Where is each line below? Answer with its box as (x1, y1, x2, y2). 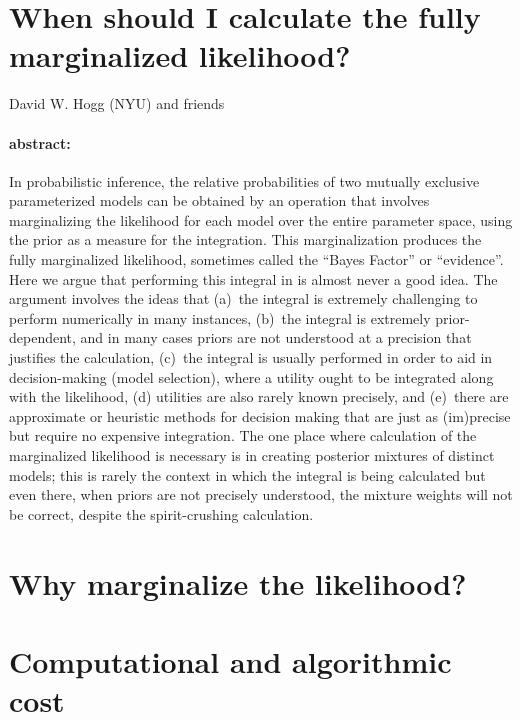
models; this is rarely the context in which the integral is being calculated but (9, 464, 486, 485)
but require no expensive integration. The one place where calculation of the (9, 425, 477, 446)
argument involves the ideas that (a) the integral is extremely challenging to (9, 288, 478, 309)
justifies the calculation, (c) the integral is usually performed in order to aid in (9, 347, 493, 368)
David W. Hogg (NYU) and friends (9, 93, 225, 114)
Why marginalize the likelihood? (9, 562, 467, 603)
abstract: (9, 132, 71, 153)
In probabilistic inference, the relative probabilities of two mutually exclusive (9, 170, 480, 191)
